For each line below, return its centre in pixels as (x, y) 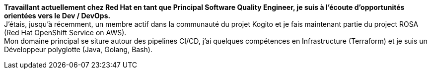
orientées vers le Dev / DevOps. (57, 16)
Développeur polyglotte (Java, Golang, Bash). (78, 49)
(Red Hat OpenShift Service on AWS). (65, 33)
